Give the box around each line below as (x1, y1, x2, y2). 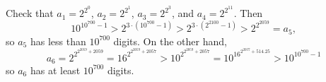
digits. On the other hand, (113, 33, 227, 48)
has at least (30, 62, 81, 77)
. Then (233, 6, 263, 20)
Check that (6, 6, 54, 20)
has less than (30, 33, 86, 48)
